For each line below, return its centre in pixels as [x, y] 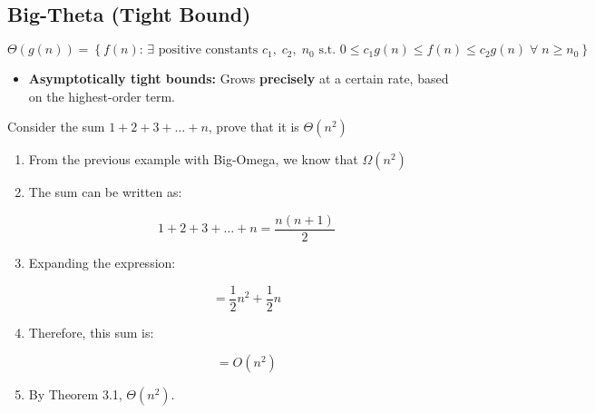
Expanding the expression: [102, 263]
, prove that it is [254, 127]
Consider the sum [56, 127]
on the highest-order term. [102, 96]
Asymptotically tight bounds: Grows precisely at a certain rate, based [239, 79]
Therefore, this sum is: [91, 332]
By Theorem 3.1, [75, 394]
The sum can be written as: [105, 192]
